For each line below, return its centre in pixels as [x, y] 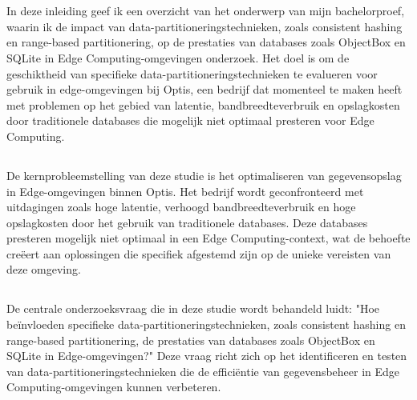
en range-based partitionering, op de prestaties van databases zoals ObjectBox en [206, 42]
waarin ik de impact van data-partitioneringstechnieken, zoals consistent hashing [204, 26]
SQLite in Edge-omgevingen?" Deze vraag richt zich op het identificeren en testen [207, 356]
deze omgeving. [44, 269]
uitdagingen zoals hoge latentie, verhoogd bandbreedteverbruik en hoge [181, 207]
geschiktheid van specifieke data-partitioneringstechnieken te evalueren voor [192, 73]
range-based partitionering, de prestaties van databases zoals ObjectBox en [191, 340]
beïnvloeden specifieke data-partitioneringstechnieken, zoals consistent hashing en [206, 324]
